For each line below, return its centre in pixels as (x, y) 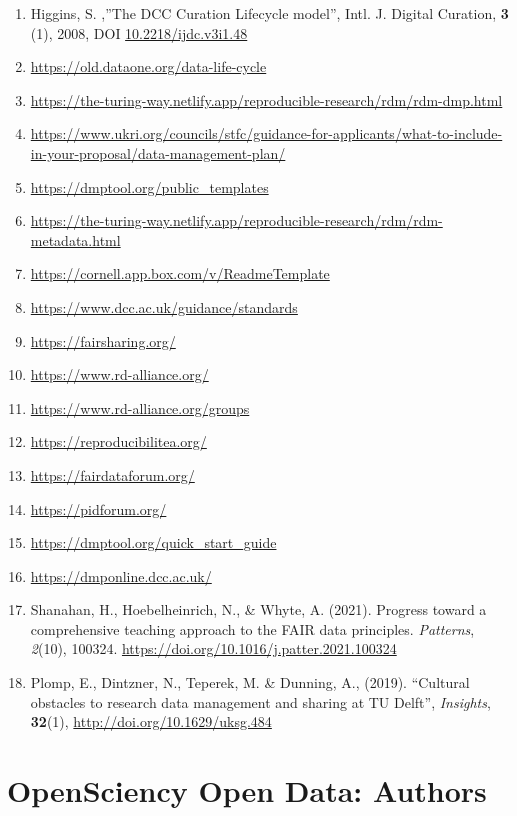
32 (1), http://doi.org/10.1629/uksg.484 (151, 721)
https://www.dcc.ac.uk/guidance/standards (164, 306)
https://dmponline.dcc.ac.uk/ (121, 575)
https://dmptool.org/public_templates (149, 186)
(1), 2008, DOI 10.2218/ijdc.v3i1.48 (139, 32)
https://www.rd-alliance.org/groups (140, 407)
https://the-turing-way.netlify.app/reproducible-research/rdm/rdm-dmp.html (266, 99)
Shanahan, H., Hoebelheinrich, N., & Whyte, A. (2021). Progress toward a (258, 609)
